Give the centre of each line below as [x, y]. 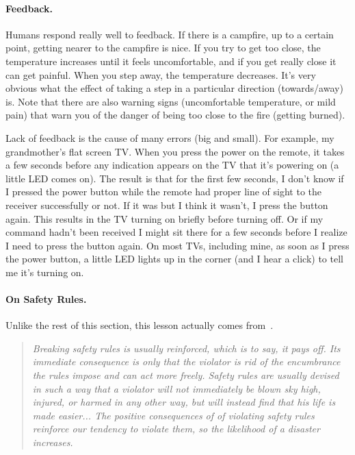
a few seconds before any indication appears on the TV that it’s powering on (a [172, 165]
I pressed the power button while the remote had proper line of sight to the [164, 192]
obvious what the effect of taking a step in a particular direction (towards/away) [174, 88]
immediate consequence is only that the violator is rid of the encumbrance [186, 361]
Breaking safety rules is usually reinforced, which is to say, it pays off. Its [186, 348]
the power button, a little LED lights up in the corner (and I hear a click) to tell [174, 259]
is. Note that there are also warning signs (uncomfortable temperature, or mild [171, 101]
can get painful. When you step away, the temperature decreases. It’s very [161, 74]
